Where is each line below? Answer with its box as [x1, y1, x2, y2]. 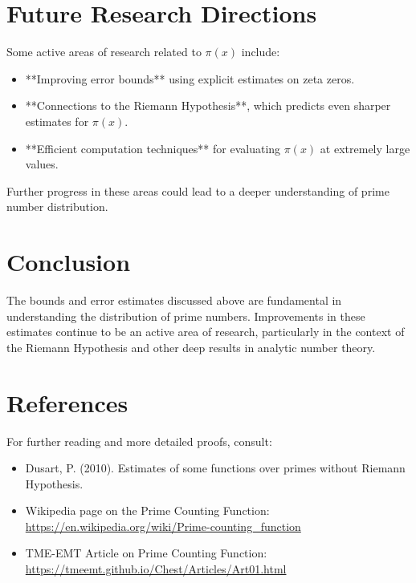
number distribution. [6, 198, 108, 215]
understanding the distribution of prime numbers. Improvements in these [6, 307, 365, 324]
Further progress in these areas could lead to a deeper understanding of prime [6, 182, 389, 199]
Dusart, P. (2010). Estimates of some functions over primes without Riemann [25, 460, 406, 476]
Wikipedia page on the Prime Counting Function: [25, 502, 270, 519]
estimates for [25, 112, 89, 129]
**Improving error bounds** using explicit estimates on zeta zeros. [25, 70, 355, 87]
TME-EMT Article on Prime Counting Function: [25, 545, 267, 561]
